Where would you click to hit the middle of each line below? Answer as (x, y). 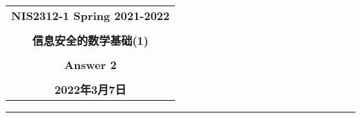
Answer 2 (90, 65)
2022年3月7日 (90, 89)
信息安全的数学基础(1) (90, 40)
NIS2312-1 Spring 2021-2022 (91, 16)
